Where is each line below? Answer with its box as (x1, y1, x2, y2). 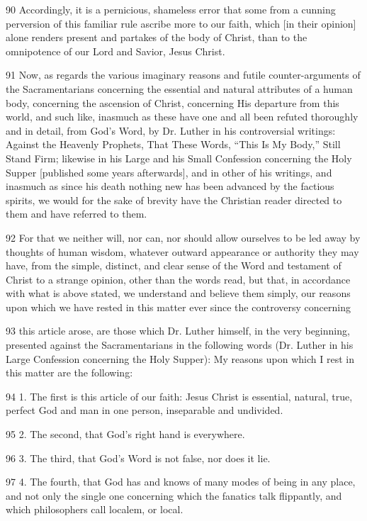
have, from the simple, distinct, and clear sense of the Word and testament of (6, 258, 341, 273)
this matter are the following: (6, 365, 133, 380)
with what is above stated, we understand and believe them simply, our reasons (6, 286, 351, 301)
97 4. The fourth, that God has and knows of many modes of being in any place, (6, 474, 356, 489)
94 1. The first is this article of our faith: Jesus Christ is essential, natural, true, (6, 388, 353, 403)
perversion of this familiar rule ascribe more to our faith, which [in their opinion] (6, 16, 356, 30)
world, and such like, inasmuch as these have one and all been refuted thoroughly (6, 109, 358, 124)
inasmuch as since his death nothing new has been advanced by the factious (6, 179, 334, 194)
